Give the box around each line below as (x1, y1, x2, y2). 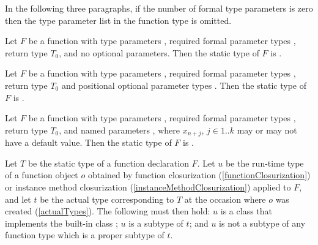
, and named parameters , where (59, 123, 180, 136)
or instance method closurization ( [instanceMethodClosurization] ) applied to (5, 180, 291, 193)
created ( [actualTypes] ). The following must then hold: (5, 205, 210, 217)
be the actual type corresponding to (40, 192, 174, 205)
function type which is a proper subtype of (5, 228, 165, 241)
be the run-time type (225, 156, 304, 169)
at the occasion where (184, 192, 266, 205)
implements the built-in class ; (5, 216, 118, 229)
